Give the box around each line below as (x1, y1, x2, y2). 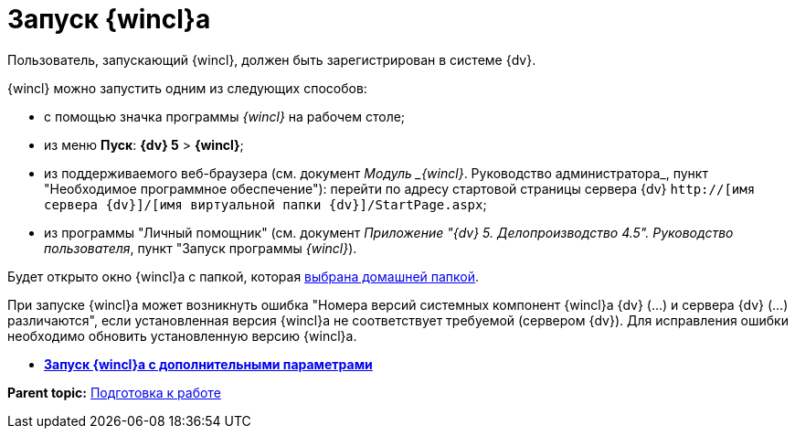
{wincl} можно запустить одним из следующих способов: (7, 80, 367, 96)
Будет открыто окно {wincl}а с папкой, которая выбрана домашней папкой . (7, 268, 480, 284)
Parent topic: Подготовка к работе (7, 384, 221, 400)
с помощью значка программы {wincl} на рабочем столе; (44, 108, 406, 124)
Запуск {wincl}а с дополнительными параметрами (44, 356, 373, 372)
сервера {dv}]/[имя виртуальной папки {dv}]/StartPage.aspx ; (44, 196, 487, 212)
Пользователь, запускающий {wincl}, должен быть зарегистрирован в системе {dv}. (7, 51, 536, 68)
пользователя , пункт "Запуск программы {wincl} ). (44, 239, 357, 256)
